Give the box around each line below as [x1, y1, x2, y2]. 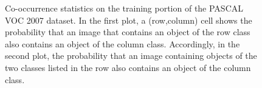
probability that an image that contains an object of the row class [5, 25, 250, 38]
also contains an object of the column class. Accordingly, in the [5, 37, 240, 50]
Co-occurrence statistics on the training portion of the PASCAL [5, 2, 244, 14]
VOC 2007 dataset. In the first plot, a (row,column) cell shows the [5, 13, 252, 26]
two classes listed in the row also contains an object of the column [5, 61, 251, 73]
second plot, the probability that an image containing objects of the [5, 49, 257, 62]
